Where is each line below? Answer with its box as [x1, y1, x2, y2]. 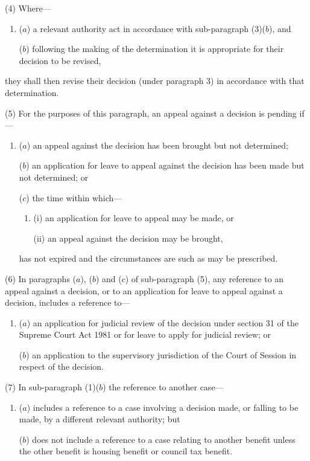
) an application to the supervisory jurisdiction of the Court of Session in [26, 348, 297, 361]
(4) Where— [5, 2, 51, 14]
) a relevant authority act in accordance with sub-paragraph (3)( [27, 22, 266, 34]
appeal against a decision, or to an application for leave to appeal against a [5, 284, 283, 297]
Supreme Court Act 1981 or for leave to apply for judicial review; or [19, 328, 271, 341]
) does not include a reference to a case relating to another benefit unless [26, 433, 296, 445]
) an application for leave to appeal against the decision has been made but [26, 159, 305, 172]
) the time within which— [26, 191, 122, 204]
